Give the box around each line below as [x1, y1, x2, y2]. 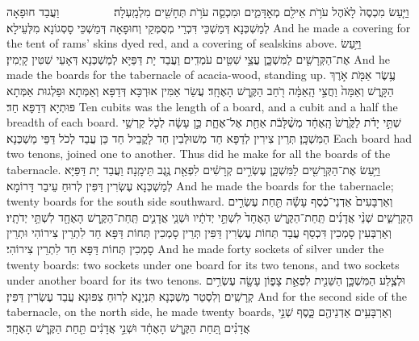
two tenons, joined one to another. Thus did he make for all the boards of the [6, 145, 391, 162]
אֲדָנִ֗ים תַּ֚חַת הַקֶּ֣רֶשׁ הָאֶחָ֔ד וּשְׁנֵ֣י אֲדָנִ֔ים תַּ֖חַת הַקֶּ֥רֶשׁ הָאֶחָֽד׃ [6, 318, 250, 335]
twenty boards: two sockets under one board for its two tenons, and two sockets [6, 256, 400, 272]
